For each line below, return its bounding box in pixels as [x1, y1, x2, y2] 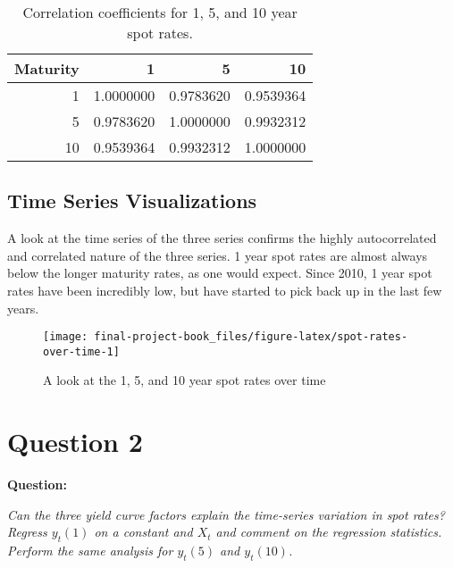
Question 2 [7, 423, 143, 460]
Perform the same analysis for [7, 541, 173, 560]
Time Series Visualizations [7, 187, 257, 214]
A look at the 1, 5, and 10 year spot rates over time [43, 371, 326, 389]
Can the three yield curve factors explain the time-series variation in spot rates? [7, 505, 445, 523]
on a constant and [94, 522, 193, 541]
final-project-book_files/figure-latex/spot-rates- [94, 330, 408, 344]
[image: [43, 330, 88, 344]
